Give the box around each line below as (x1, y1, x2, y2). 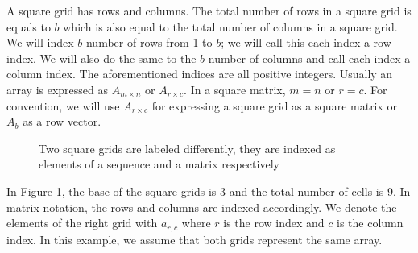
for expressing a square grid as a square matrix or (151, 97, 398, 114)
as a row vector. (23, 113, 101, 130)
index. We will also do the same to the (6, 49, 197, 66)
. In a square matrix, (184, 81, 286, 97)
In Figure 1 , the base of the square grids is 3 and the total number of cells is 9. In (6, 182, 411, 199)
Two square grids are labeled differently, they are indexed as (39, 139, 336, 156)
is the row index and (223, 214, 325, 231)
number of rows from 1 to (85, 34, 213, 51)
